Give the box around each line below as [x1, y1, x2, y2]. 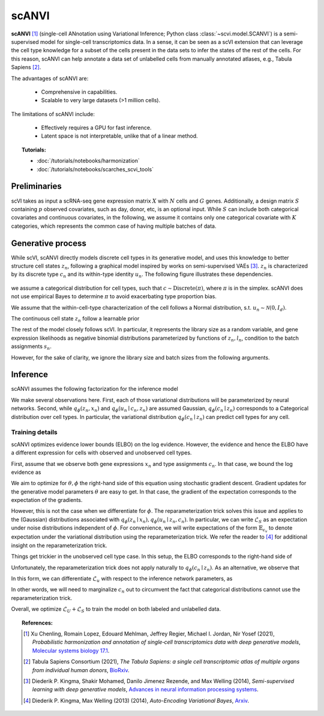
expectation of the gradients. [11, 497, 83, 504]
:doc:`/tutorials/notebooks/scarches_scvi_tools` [37, 165, 154, 173]
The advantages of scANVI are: [11, 75, 89, 82]
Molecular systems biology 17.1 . [32, 647, 110, 654]
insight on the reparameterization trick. [11, 542, 107, 549]
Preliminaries [11, 181, 62, 192]
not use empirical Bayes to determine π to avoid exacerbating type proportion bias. [11, 293, 217, 300]
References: [22, 619, 53, 626]
